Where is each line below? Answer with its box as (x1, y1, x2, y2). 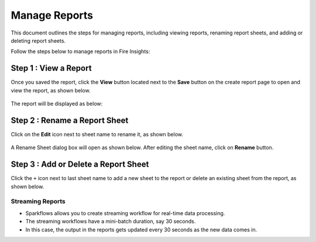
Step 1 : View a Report (11, 63, 92, 73)
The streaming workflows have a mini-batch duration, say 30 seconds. (25, 218, 196, 225)
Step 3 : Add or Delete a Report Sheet (11, 160, 149, 170)
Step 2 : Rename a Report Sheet (11, 115, 129, 125)
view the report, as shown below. (11, 87, 91, 94)
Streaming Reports (11, 198, 66, 206)
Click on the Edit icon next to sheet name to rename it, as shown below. (11, 130, 184, 137)
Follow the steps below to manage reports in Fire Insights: (11, 48, 150, 55)
